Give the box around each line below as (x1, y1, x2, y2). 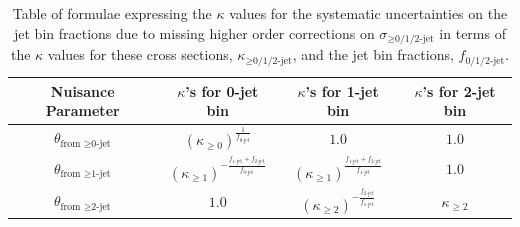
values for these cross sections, (47, 44, 233, 65)
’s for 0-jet (185, 80, 259, 101)
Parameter (45, 100, 120, 121)
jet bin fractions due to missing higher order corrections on (14, 22, 375, 43)
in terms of (439, 22, 506, 43)
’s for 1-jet (305, 80, 379, 101)
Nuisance (50, 80, 115, 101)
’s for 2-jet (422, 80, 496, 101)
